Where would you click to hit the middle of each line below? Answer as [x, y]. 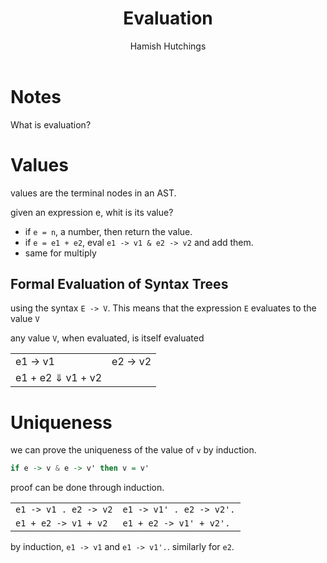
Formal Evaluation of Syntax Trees [119, 284]
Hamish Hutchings [168, 46]
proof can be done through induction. [87, 488]
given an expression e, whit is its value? [92, 212]
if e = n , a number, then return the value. [108, 231]
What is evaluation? [51, 124]
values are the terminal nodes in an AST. [93, 193]
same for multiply [60, 253]
